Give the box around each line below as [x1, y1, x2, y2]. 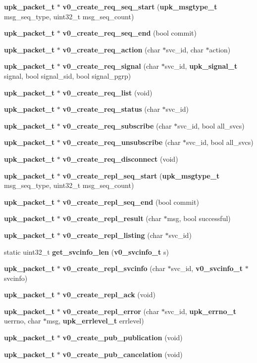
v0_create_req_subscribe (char [62, 120, 172, 131]
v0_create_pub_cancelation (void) [62, 349, 183, 359]
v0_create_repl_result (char [62, 213, 161, 224]
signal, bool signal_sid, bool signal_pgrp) [4, 70, 131, 81]
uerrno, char [4, 316, 41, 326]
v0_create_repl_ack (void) [62, 289, 155, 300]
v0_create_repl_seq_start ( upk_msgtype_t [62, 170, 220, 181]
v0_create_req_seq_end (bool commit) [62, 28, 197, 38]
